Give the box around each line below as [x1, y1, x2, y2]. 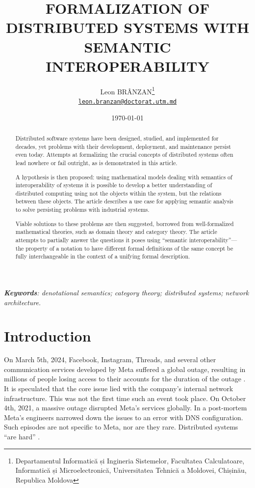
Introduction [4, 326, 91, 346]
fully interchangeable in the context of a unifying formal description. [15, 252, 190, 260]
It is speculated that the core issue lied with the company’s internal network [4, 383, 233, 394]
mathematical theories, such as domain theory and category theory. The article [15, 228, 217, 236]
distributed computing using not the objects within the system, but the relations [15, 189, 222, 197]
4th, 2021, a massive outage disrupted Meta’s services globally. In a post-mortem [4, 402, 247, 413]
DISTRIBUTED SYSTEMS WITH [5, 17, 250, 37]
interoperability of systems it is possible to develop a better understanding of [15, 181, 212, 189]
